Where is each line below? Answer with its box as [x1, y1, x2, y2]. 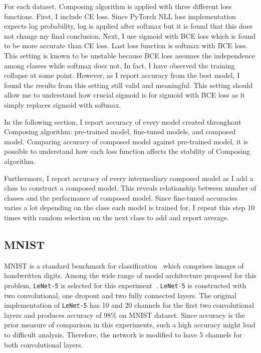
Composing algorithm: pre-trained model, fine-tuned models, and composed [4, 126, 236, 137]
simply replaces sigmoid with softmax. [4, 99, 121, 110]
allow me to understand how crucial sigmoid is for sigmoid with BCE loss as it [4, 90, 245, 100]
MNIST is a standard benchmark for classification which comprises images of [4, 260, 244, 271]
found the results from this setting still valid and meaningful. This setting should [4, 79, 253, 90]
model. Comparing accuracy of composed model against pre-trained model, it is [4, 136, 248, 146]
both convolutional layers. [4, 339, 83, 349]
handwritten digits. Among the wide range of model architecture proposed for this [4, 270, 256, 281]
